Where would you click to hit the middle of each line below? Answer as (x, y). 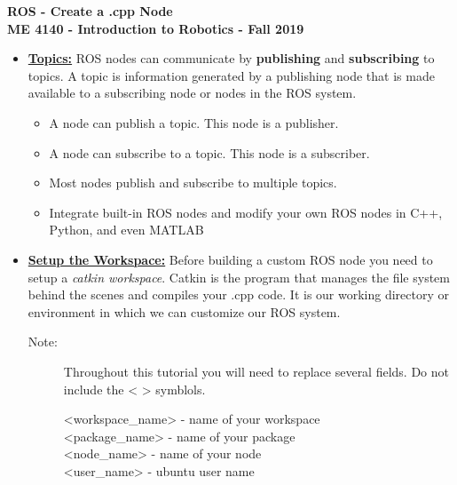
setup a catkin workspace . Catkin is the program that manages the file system (239, 277)
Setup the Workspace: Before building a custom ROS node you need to (230, 259)
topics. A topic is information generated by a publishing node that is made (231, 75)
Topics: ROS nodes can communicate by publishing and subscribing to (231, 58)
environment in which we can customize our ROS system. (184, 311)
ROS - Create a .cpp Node (90, 11)
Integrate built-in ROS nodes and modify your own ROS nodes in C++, (246, 212)
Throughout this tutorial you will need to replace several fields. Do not (256, 371)
